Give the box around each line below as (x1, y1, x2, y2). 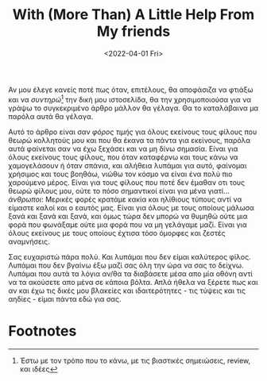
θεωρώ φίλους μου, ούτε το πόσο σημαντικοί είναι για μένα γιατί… (8, 186, 230, 195)
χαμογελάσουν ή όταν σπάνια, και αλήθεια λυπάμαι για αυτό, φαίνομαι (8, 160, 247, 170)
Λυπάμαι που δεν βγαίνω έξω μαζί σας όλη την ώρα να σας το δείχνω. (8, 260, 244, 270)
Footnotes (8, 321, 77, 340)
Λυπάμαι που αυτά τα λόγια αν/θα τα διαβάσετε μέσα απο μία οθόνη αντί (8, 268, 253, 279)
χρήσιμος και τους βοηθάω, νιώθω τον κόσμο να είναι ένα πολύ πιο (8, 169, 233, 179)
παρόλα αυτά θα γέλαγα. (8, 111, 94, 121)
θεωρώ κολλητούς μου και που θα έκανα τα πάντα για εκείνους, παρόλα (8, 135, 251, 144)
